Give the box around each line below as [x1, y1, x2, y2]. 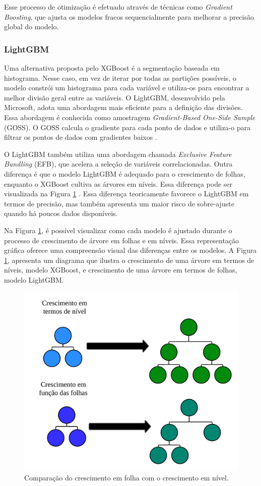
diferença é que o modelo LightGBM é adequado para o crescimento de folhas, [4, 168, 245, 179]
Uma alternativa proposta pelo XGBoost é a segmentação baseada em [4, 63, 220, 73]
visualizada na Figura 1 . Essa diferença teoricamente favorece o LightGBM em [4, 188, 249, 199]
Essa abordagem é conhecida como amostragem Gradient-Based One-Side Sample [4, 112, 255, 122]
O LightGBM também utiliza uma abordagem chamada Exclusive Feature [4, 148, 232, 159]
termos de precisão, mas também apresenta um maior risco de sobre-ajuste [4, 198, 234, 208]
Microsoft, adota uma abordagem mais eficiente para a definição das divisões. [4, 102, 243, 113]
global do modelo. [4, 21, 59, 32]
